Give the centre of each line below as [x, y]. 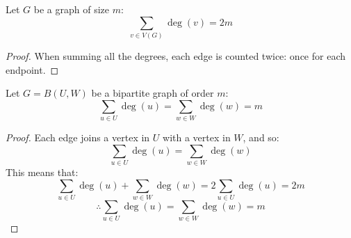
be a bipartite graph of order [153, 93]
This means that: [42, 172]
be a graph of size [71, 9]
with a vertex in [197, 137]
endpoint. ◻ [32, 69]
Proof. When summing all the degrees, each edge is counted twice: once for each [176, 55]
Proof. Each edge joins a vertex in [78, 137]
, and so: [261, 137]
